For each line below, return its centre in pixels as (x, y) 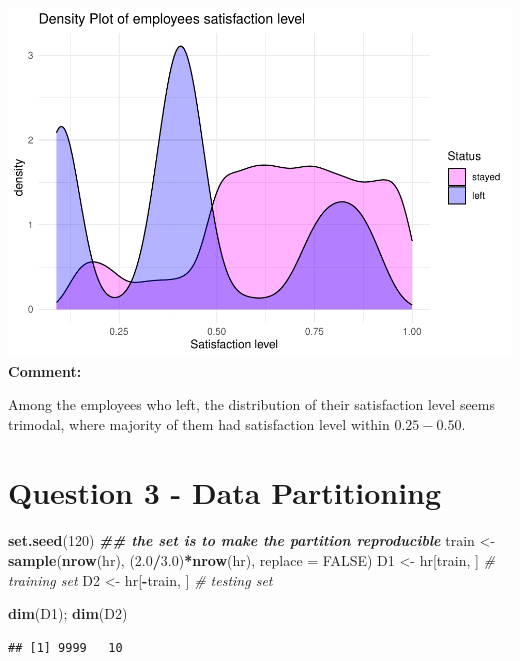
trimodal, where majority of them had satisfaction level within (199, 423)
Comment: (45, 370)
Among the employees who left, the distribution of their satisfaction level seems (252, 404)
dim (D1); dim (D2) (68, 613)
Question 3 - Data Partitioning (225, 492)
